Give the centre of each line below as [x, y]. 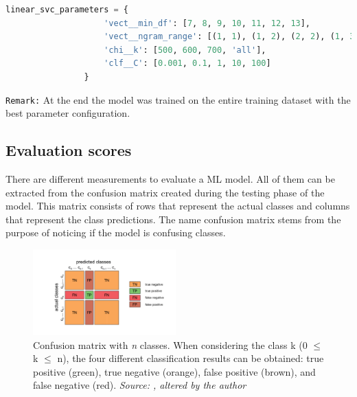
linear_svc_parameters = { [67, 10]
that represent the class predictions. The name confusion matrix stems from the [173, 219]
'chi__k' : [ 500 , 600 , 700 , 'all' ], [185, 50]
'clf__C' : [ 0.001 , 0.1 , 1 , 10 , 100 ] [187, 64]
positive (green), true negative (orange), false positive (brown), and [174, 371]
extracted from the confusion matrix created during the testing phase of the [165, 192]
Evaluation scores [69, 150]
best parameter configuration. [68, 113]
